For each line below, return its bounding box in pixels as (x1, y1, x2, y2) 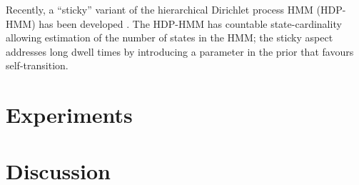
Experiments (6, 100, 133, 129)
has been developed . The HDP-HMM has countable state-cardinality (39, 16, 342, 31)
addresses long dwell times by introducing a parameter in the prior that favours (6, 44, 354, 59)
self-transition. (6, 58, 69, 73)
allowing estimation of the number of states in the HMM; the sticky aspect (6, 30, 333, 45)
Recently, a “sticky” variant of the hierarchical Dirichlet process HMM (6, 2, 313, 16)
